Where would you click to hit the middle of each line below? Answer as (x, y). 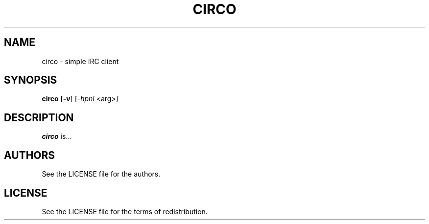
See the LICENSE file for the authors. (101, 174)
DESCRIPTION (39, 117)
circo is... (57, 136)
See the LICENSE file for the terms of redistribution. (125, 211)
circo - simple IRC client (80, 61)
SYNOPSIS (31, 80)
